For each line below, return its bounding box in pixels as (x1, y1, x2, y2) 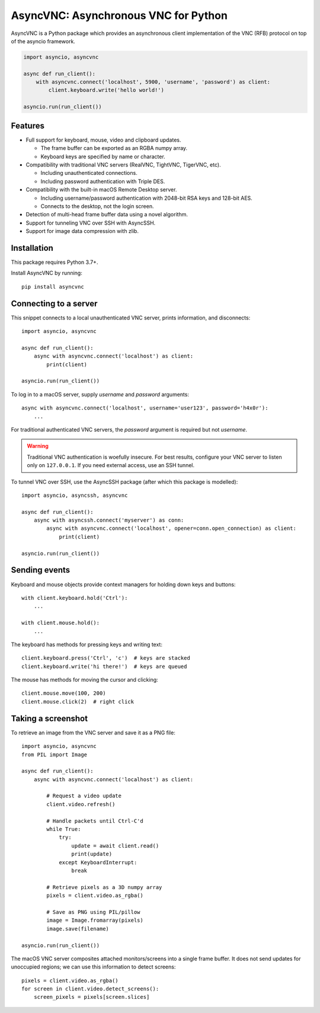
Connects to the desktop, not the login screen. (40, 202, 154, 210)
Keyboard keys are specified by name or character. (40, 153, 165, 160)
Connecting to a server (11, 298, 98, 308)
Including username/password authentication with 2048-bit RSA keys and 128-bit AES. (40, 194, 253, 202)
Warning (27, 442, 49, 450)
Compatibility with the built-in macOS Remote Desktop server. (25, 186, 177, 193)
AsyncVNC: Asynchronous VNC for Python (11, 9, 228, 22)
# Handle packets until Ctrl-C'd (46, 817, 143, 824)
